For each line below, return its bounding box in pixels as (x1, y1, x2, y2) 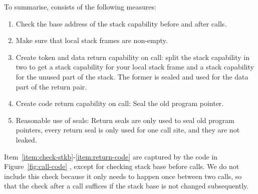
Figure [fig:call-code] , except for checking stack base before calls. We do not (4, 161, 239, 171)
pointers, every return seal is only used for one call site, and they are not (16, 124, 240, 135)
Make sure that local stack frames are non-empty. (16, 35, 168, 45)
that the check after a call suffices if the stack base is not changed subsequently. (4, 180, 249, 191)
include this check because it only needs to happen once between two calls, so (4, 170, 242, 181)
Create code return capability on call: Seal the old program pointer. (16, 98, 224, 108)
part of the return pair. (16, 81, 87, 91)
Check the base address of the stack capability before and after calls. (16, 18, 227, 28)
